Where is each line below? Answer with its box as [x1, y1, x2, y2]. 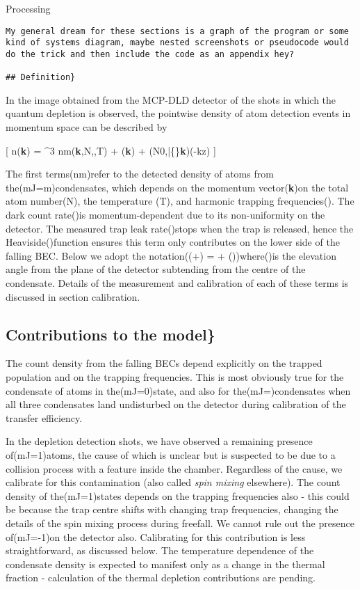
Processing [6, 1, 51, 15]
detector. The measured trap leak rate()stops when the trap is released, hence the [6, 221, 354, 235]
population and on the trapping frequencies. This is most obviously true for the [6, 369, 344, 384]
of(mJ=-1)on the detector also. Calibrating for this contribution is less [6, 529, 306, 544]
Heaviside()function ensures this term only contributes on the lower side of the [6, 235, 340, 249]
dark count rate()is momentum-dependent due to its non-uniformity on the [6, 207, 325, 222]
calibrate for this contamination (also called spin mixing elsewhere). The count [6, 475, 341, 489]
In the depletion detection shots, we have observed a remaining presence [6, 434, 313, 448]
